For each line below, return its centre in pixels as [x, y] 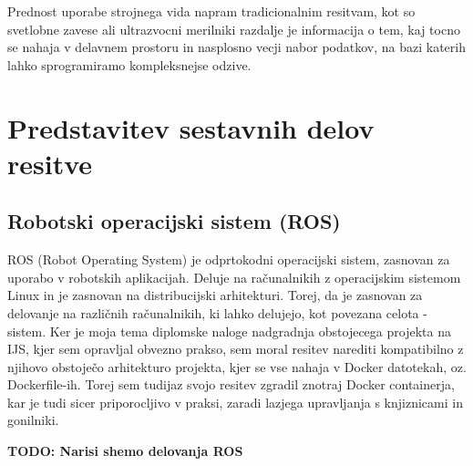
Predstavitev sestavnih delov [191, 127]
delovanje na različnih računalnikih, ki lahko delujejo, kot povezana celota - [217, 312]
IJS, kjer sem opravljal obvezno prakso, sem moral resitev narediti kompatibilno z [236, 349]
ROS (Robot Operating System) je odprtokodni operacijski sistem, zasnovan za [229, 259]
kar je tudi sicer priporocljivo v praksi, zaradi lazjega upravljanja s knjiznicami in [235, 402]
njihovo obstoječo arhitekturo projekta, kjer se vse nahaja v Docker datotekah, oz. [237, 366]
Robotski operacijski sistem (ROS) [174, 221]
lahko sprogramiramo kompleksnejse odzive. [129, 64]
